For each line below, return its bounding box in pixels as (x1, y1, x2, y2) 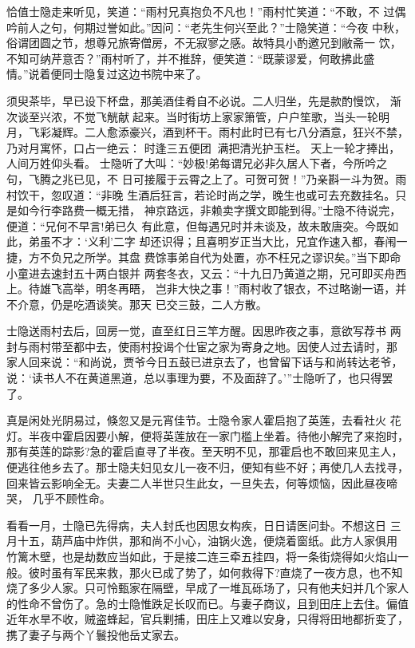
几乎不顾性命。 (32, 490, 111, 507)
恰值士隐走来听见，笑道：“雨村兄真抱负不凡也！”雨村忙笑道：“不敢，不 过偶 (6, 3, 406, 19)
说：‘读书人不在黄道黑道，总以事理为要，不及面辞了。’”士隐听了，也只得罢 (6, 369, 393, 386)
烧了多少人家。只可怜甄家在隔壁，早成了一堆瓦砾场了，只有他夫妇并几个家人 (6, 579, 409, 596)
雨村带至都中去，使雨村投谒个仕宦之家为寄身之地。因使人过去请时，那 (28, 338, 397, 354)
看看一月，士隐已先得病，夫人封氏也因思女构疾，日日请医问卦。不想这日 (6, 516, 386, 533)
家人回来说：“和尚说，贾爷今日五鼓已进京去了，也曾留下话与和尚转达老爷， (6, 354, 403, 370)
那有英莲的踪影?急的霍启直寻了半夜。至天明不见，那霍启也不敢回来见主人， (6, 443, 403, 460)
